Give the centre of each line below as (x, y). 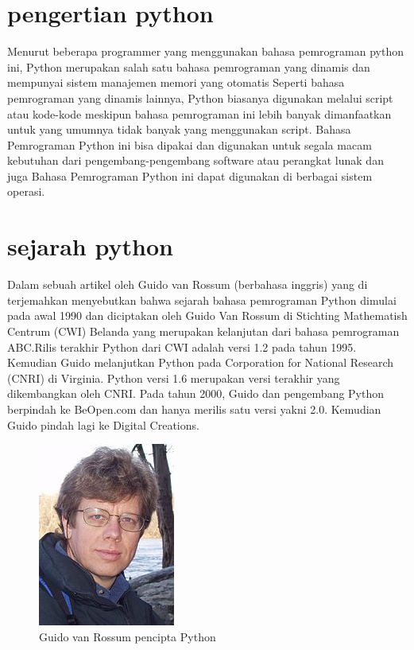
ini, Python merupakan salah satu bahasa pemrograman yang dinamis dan (189, 66)
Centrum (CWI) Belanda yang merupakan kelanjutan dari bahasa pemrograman (203, 331)
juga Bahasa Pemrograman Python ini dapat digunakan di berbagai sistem (190, 175)
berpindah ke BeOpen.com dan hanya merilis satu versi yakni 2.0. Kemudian (194, 409)
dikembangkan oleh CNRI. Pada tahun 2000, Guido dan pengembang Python (196, 393)
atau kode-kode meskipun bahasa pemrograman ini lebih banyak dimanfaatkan (199, 113)
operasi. (26, 191)
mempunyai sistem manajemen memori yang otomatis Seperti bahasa (176, 82)
